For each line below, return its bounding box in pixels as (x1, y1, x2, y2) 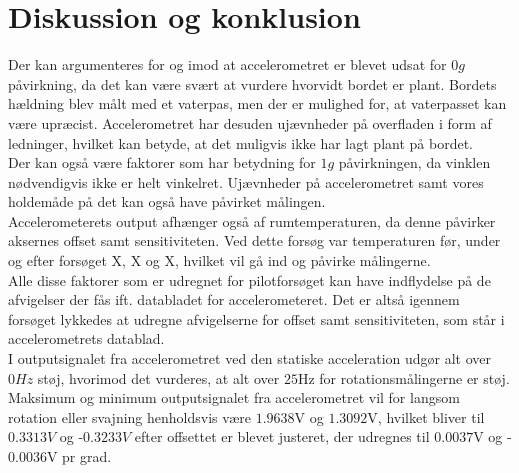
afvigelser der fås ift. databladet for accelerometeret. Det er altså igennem (8, 289, 460, 310)
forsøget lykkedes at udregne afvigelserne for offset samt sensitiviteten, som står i (8, 308, 505, 329)
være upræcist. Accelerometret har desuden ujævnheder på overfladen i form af (8, 112, 492, 133)
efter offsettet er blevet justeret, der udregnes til (134, 426, 430, 447)
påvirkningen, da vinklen (338, 152, 491, 173)
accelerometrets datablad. (8, 328, 165, 349)
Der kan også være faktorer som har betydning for (8, 152, 316, 173)
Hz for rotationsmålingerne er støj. (297, 367, 510, 388)
